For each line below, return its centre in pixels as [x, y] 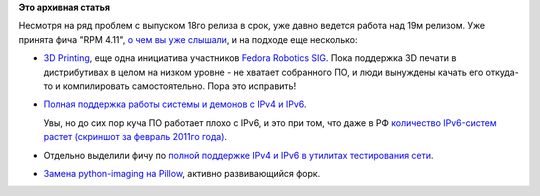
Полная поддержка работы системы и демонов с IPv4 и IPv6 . [175, 104]
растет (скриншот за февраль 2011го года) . [135, 137]
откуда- [502, 72]
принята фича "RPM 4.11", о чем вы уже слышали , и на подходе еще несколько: [188, 39]
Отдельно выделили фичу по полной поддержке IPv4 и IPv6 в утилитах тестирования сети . [238, 155]
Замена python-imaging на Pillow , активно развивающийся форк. [182, 173]
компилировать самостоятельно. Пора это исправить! [179, 86]
